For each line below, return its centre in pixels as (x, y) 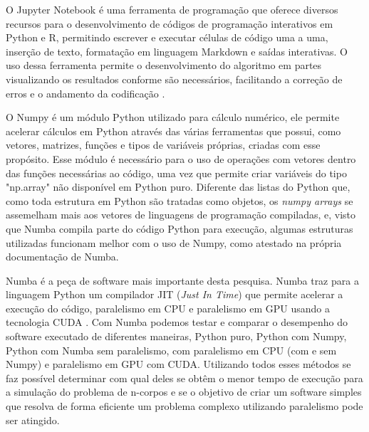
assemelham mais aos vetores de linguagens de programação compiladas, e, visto (181, 215)
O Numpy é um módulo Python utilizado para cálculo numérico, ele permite (173, 117)
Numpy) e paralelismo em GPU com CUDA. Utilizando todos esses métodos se (178, 364)
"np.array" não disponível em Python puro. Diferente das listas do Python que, (178, 187)
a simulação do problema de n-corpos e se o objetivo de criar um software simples (184, 392)
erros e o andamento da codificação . (85, 93)
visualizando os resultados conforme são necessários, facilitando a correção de (174, 79)
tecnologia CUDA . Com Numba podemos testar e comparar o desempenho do (177, 322)
